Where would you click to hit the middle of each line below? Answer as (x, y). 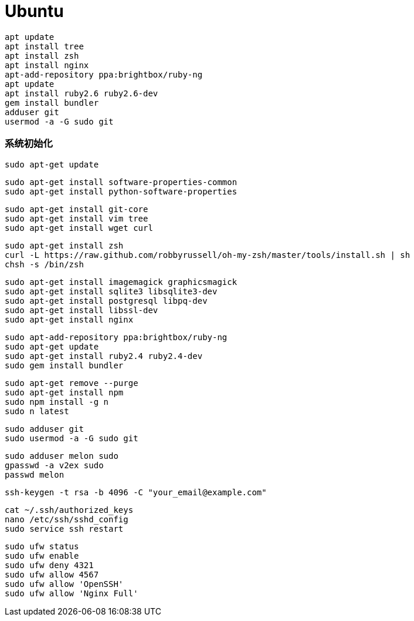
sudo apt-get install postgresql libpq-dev (106, 301)
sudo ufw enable (42, 555)
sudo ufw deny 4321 (49, 565)
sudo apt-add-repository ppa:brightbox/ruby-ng (116, 337)
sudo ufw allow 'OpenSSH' (64, 584)
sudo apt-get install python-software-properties (121, 191)
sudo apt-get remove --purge (72, 383)
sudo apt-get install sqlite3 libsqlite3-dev (111, 291)
